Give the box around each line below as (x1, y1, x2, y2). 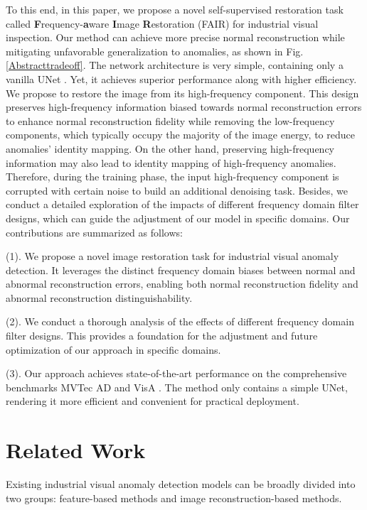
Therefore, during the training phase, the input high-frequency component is (6, 169, 339, 184)
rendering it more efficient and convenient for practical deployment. (6, 394, 299, 408)
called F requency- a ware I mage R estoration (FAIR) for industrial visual (6, 16, 319, 31)
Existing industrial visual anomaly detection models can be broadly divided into (6, 477, 356, 492)
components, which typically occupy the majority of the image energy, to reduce (6, 127, 355, 142)
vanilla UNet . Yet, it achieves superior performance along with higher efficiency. (6, 71, 357, 86)
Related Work (6, 435, 146, 465)
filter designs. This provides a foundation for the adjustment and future (6, 328, 318, 343)
